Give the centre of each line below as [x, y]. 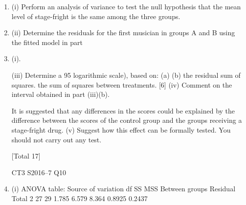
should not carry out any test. [56, 139]
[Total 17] [26, 156]
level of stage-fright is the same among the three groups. [96, 16]
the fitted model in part [47, 42]
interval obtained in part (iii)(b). [60, 94]
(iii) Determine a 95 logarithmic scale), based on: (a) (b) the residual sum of [126, 75]
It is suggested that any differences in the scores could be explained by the [123, 110]
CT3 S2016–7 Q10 [39, 172]
